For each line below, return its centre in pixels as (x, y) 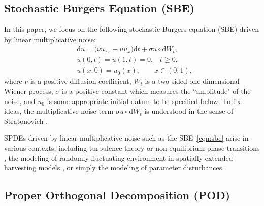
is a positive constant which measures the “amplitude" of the (156, 91)
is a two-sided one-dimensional (192, 81)
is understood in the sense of (189, 111)
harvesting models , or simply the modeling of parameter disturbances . (115, 168)
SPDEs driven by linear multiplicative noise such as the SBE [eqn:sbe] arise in (126, 138)
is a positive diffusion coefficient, (81, 81)
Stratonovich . (26, 121)
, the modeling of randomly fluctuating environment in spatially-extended (119, 158)
